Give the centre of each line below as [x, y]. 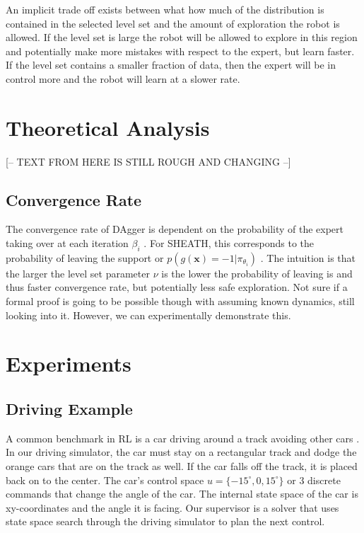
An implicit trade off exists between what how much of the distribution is [165, 9]
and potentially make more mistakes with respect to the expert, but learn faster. [180, 51]
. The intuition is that [308, 257]
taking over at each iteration [67, 243]
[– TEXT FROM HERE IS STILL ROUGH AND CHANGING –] [148, 161]
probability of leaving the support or [85, 257]
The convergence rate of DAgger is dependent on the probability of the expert [175, 229]
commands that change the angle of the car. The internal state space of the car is [182, 494]
